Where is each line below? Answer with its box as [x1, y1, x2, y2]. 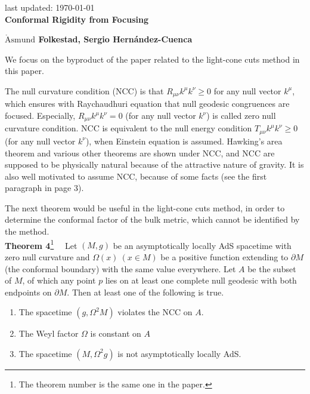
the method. [5, 225, 49, 238]
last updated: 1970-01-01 [5, 1, 95, 13]
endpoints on [5, 285, 52, 298]
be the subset [247, 262, 296, 275]
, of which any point [22, 274, 96, 287]
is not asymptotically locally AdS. [117, 347, 241, 359]
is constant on [90, 327, 141, 340]
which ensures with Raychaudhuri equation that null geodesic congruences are [5, 97, 290, 110]
